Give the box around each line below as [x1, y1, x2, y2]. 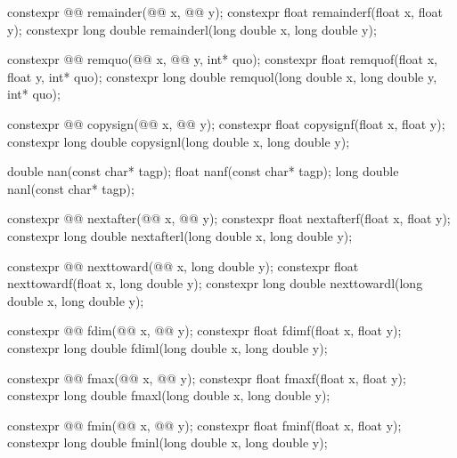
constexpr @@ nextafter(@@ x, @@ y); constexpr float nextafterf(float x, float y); [7, 209, 451, 228]
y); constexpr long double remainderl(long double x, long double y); [7, 20, 377, 38]
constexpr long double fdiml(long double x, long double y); [7, 338, 328, 357]
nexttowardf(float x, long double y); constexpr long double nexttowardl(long [7, 274, 423, 293]
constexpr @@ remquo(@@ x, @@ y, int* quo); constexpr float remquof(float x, [7, 50, 437, 68]
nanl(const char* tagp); [7, 179, 135, 197]
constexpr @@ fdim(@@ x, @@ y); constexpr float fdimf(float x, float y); [7, 321, 402, 340]
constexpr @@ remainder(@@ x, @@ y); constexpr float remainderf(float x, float [7, 3, 443, 20]
